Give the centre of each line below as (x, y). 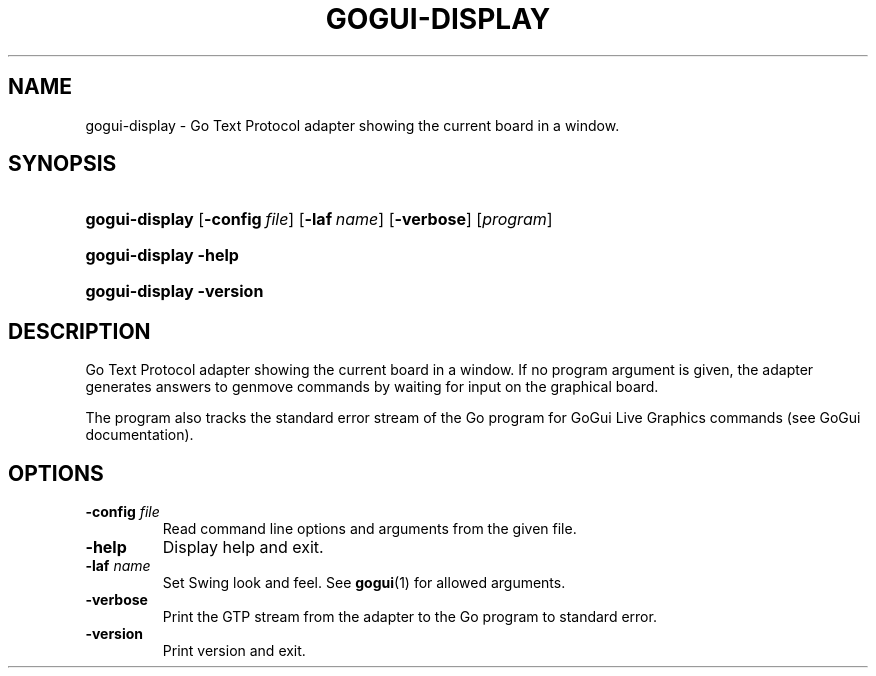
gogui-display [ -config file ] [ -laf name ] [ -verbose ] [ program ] (319, 219)
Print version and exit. (234, 651)
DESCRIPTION (79, 331)
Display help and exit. (243, 547)
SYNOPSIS (62, 164)
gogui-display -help (162, 255)
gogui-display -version (174, 291)
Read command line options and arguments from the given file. (369, 529)
